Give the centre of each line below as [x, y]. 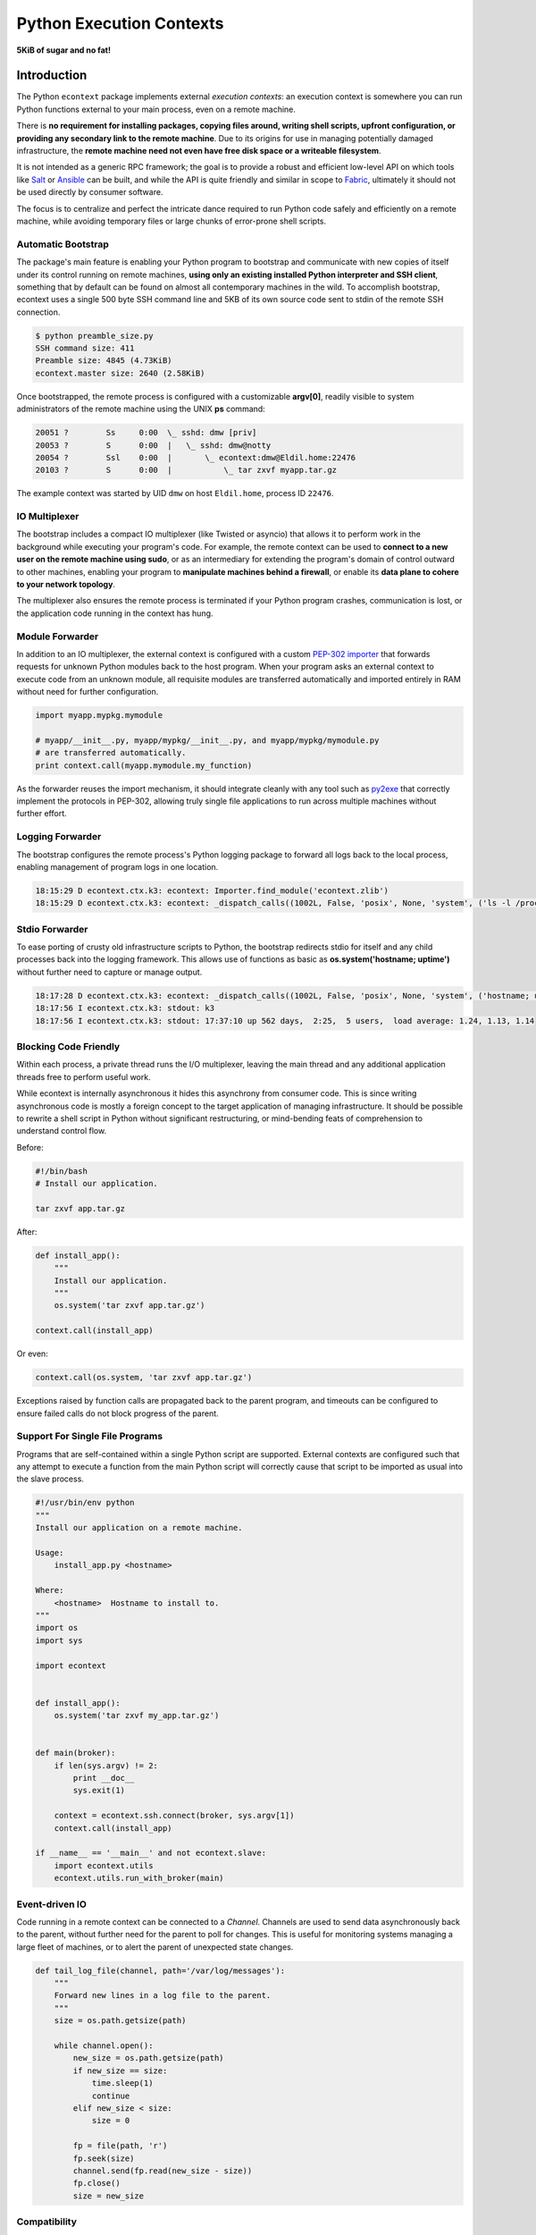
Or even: [32, 1354]
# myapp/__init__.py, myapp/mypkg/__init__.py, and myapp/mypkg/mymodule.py [207, 740]
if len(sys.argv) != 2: [106, 1765]
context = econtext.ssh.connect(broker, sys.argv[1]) [174, 1816]
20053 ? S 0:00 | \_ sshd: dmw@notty [153, 445]
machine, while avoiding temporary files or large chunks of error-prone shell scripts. [172, 221]
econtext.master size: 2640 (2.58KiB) [120, 373]
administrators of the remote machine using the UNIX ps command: [141, 409]
